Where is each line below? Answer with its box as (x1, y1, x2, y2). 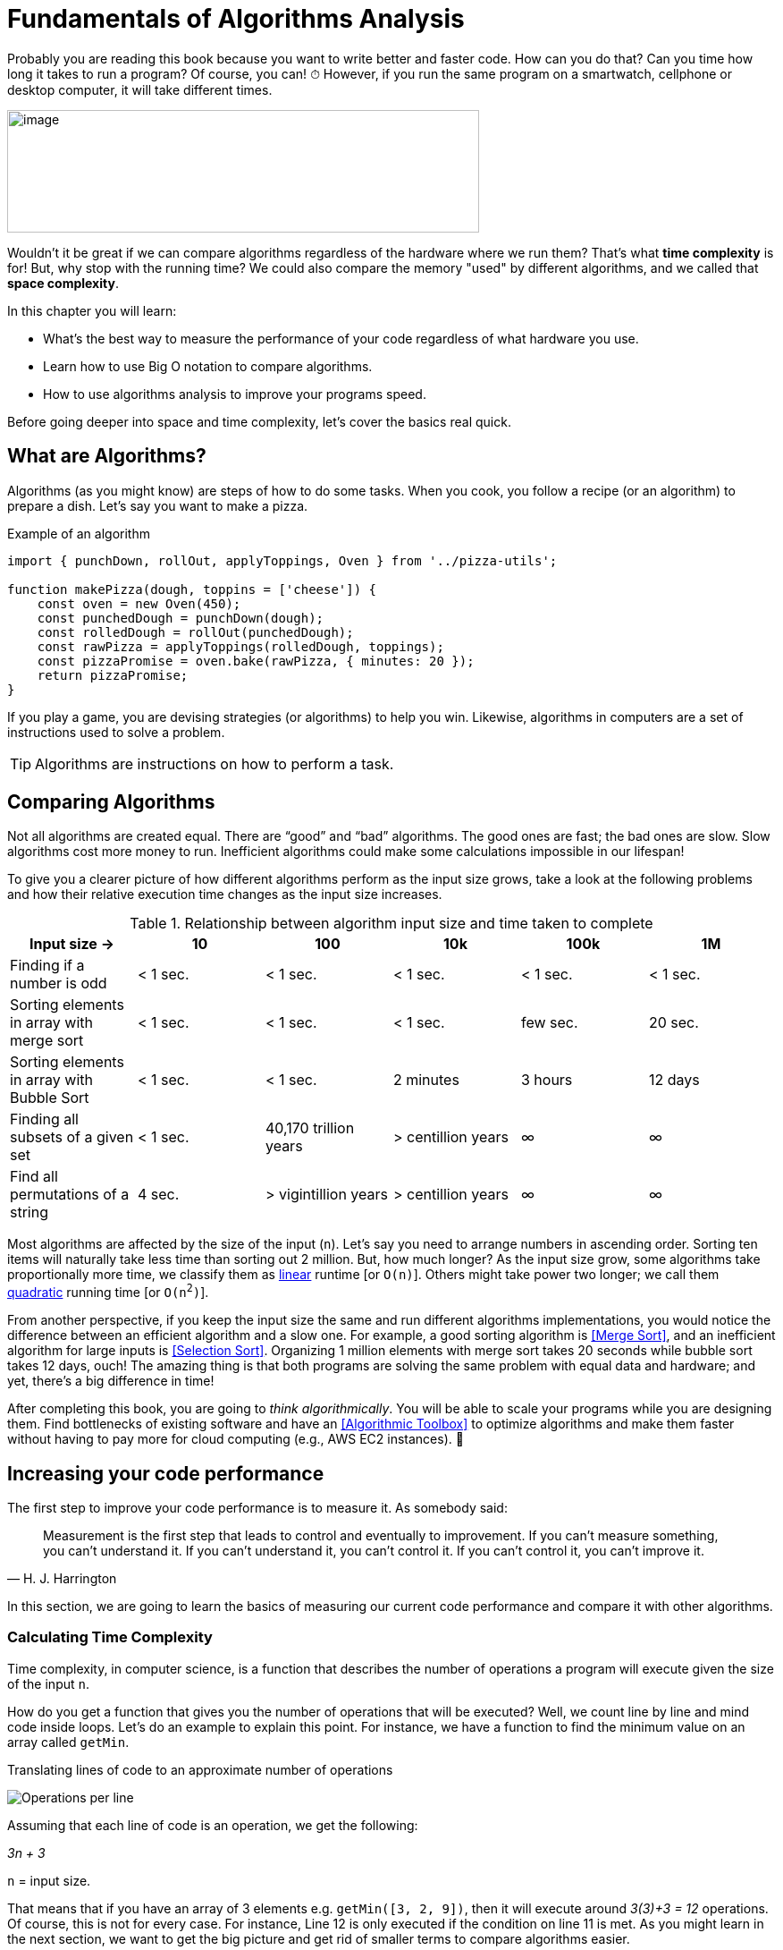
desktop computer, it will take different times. (7, 81, 273, 97)
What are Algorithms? (7, 445, 206, 468)
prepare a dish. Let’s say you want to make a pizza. (7, 497, 308, 513)
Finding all (10, 1110, 79, 1129)
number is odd (10, 974, 107, 993)
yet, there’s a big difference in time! (7, 1373, 215, 1389)
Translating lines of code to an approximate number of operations (7, 1761, 393, 1777)
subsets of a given (10, 1128, 134, 1147)
